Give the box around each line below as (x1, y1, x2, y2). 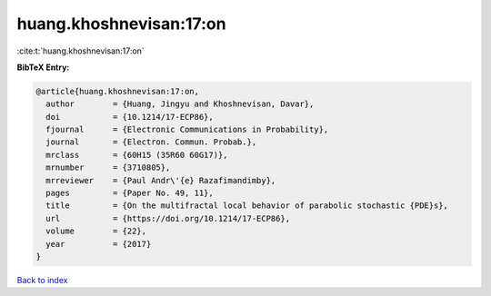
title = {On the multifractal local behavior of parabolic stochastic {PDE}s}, (45, 201, 449, 211)
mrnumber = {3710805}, (45, 163, 171, 173)
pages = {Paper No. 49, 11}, (45, 188, 214, 199)
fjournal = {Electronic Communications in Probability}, (45, 124, 329, 135)
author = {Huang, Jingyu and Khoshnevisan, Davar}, (45, 99, 315, 109)
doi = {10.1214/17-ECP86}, (45, 112, 214, 122)
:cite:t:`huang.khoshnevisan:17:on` (16, 45, 145, 56)
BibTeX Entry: (16, 62, 70, 73)
